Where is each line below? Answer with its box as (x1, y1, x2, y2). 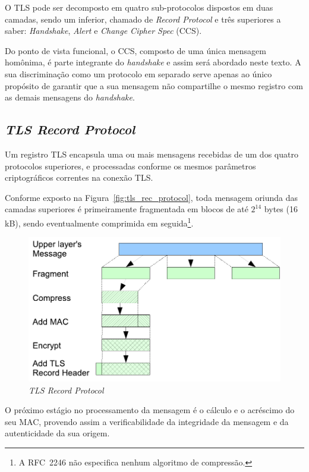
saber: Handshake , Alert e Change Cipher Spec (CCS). (5, 24, 202, 37)
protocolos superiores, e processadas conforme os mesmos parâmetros (5, 159, 256, 172)
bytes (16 (264, 203, 298, 215)
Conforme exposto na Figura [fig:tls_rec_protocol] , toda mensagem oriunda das (5, 191, 298, 203)
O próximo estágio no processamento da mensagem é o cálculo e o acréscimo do (5, 404, 295, 416)
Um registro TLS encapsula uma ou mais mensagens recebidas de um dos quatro (5, 147, 298, 160)
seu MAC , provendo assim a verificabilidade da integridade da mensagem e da (5, 415, 289, 427)
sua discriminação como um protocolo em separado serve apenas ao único (5, 67, 272, 80)
